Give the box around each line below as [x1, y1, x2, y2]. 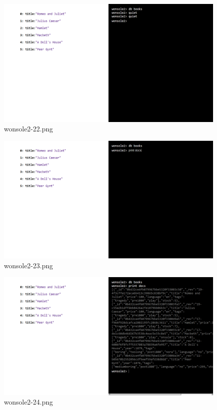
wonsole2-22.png [4, 123, 53, 134]
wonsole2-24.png [4, 397, 53, 407]
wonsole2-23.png [4, 260, 53, 270]
